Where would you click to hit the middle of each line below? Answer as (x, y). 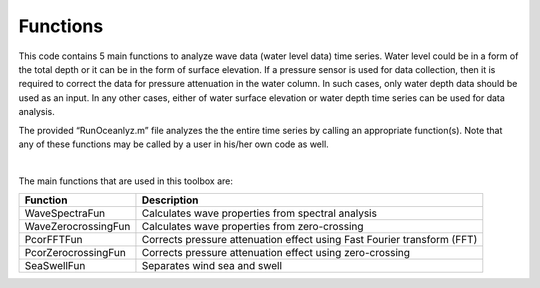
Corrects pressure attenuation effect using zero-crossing (275, 253)
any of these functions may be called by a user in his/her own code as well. (173, 144)
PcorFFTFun (53, 240)
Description (170, 200)
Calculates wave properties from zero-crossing (252, 227)
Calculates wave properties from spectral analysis (259, 213)
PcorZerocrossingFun (75, 253)
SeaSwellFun (55, 266)
